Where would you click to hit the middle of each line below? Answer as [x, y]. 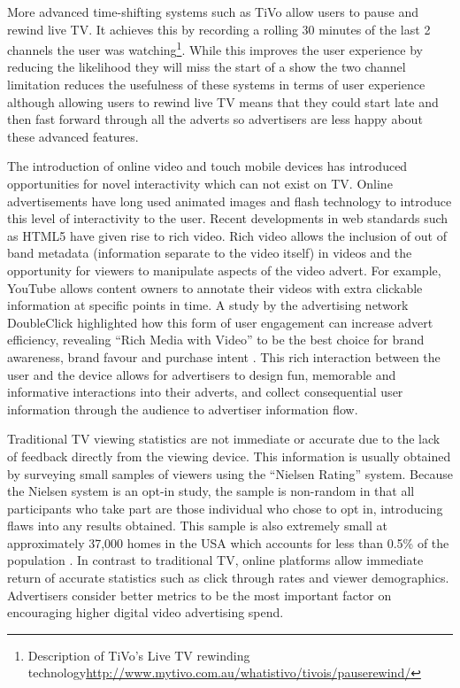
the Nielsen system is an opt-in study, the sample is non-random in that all [211, 491]
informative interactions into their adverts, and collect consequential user [205, 392]
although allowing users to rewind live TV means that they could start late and [223, 101]
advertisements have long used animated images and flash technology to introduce [230, 201]
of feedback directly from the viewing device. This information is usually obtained [229, 456]
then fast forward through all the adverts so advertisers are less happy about [215, 119]
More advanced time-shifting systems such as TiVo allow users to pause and [213, 12]
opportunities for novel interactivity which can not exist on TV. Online [200, 183]
